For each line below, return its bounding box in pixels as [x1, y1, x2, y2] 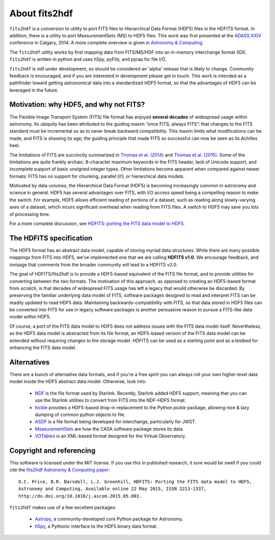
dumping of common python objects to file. [35, 411, 126, 418]
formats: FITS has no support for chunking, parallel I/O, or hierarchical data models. [9, 173, 185, 179]
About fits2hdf [9, 8, 73, 19]
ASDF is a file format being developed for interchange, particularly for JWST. [35, 419, 196, 425]
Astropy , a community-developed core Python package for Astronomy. [35, 516, 183, 522]
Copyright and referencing [9, 446, 96, 455]
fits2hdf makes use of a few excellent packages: [9, 504, 117, 510]
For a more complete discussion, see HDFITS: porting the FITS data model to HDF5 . [9, 220, 185, 227]
